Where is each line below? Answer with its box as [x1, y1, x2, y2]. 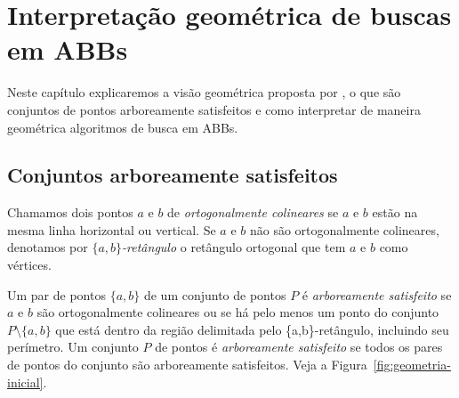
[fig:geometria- [373, 355, 451, 374]
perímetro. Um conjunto [7, 337, 139, 356]
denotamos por [7, 238, 88, 256]
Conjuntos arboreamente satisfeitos [7, 161, 338, 189]
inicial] [7, 372, 44, 391]
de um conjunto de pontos [143, 285, 286, 304]
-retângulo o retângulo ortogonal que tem [122, 238, 346, 256]
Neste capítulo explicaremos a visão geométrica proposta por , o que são [7, 83, 401, 102]
